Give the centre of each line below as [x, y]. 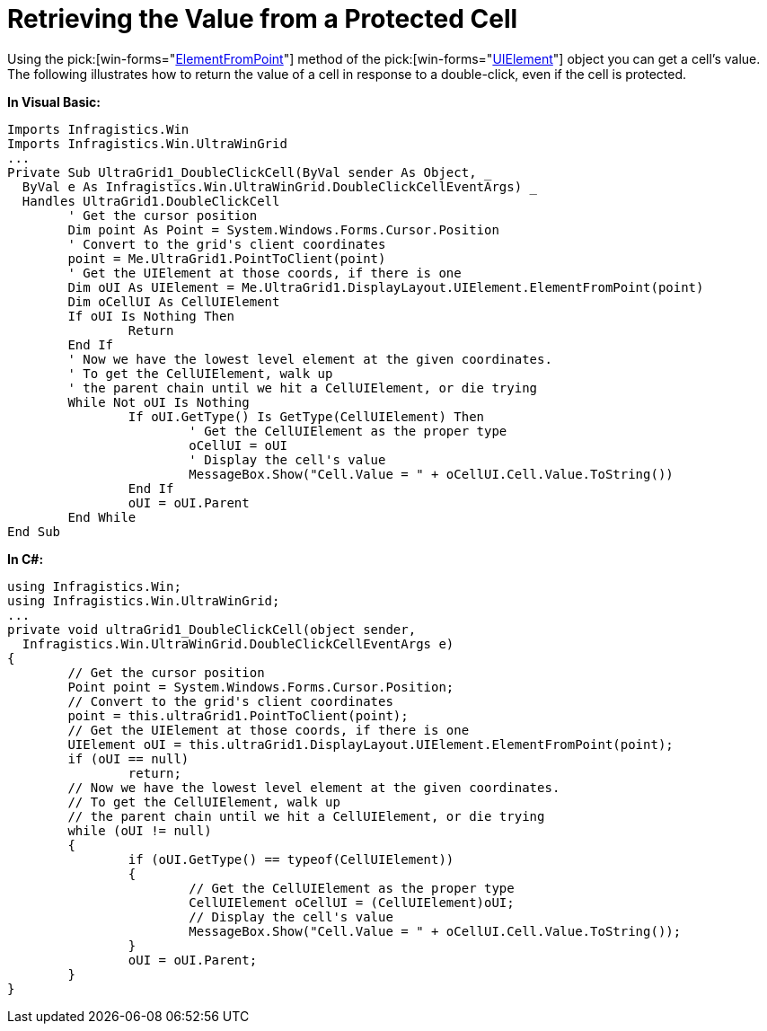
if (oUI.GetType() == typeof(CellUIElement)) [291, 859]
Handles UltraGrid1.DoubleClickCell [151, 201]
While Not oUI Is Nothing [159, 402]
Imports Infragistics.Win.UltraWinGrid [147, 143]
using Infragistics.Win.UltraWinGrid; [144, 600]
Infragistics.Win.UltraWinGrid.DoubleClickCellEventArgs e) [238, 643]
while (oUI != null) [140, 830]
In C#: [26, 559]
